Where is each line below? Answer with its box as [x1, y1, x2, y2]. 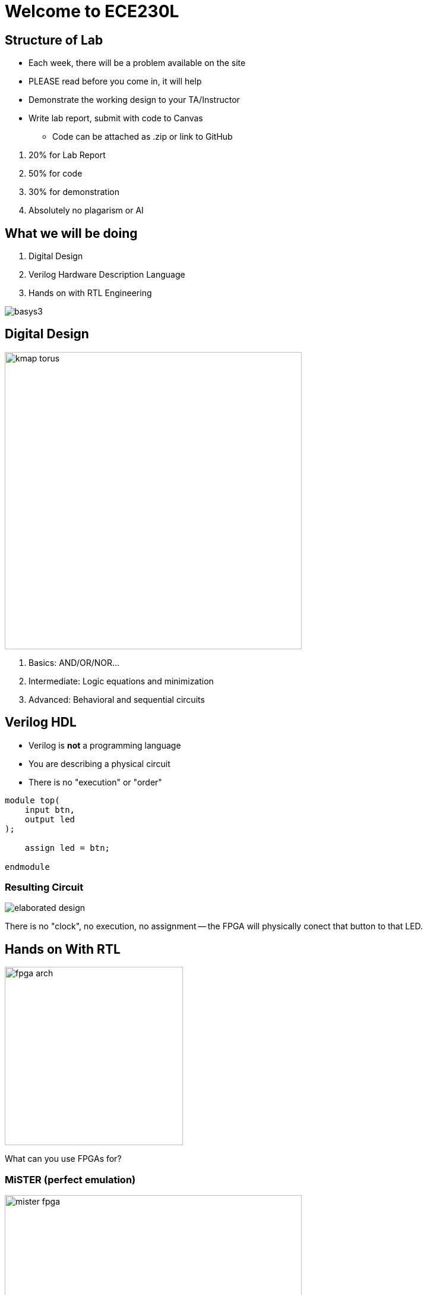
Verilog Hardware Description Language [29, 269, 185, 280]
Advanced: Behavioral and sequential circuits [29, 694, 205, 705]
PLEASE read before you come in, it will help [29, 76, 202, 87]
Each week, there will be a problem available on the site [29, 58, 246, 68]
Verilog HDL [5, 715, 77, 730]
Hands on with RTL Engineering [29, 288, 152, 298]
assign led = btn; [24, 843, 110, 853]
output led [24, 814, 75, 824]
